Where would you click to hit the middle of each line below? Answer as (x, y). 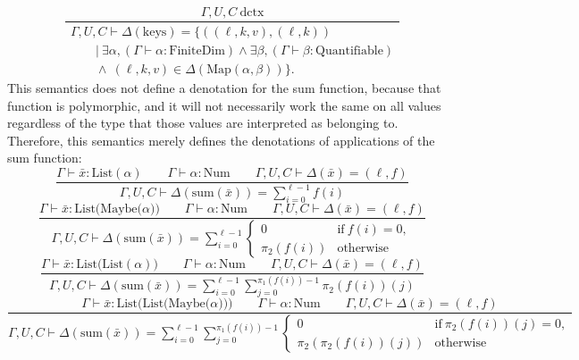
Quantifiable (349, 50)
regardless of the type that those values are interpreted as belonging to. (203, 123)
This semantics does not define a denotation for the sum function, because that (224, 88)
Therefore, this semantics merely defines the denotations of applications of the (221, 140)
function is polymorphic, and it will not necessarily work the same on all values (224, 105)
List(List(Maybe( (164, 304)
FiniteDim (197, 50)
